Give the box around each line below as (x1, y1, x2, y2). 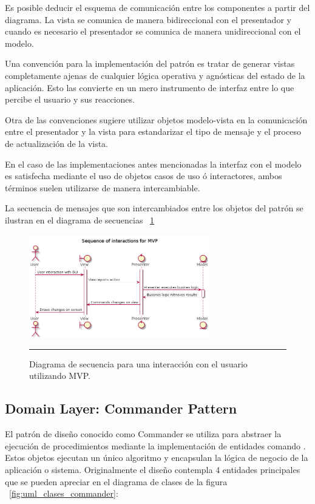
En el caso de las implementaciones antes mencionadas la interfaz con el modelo (5, 157, 302, 170)
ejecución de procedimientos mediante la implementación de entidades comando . (5, 439, 306, 452)
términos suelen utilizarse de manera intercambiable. (5, 181, 200, 194)
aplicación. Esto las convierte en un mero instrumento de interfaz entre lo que (5, 81, 294, 94)
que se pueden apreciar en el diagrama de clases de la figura (5, 475, 228, 488)
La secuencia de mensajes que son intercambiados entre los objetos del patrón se (5, 202, 303, 214)
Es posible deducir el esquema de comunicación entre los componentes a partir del (5, 1, 310, 13)
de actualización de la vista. (5, 137, 109, 149)
